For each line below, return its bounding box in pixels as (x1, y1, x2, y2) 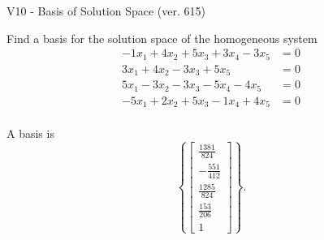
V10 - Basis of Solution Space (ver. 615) (6, 2, 205, 19)
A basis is (6, 125, 54, 142)
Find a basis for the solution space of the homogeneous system (6, 29, 318, 46)
